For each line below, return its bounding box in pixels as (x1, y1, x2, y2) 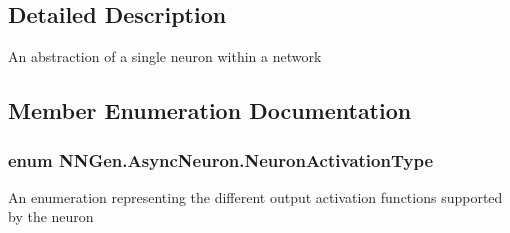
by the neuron (8, 206, 94, 227)
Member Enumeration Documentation (8, 95, 412, 126)
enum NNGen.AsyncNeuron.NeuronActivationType (8, 147, 434, 172)
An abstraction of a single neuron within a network (8, 46, 322, 67)
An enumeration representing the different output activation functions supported (8, 186, 503, 207)
